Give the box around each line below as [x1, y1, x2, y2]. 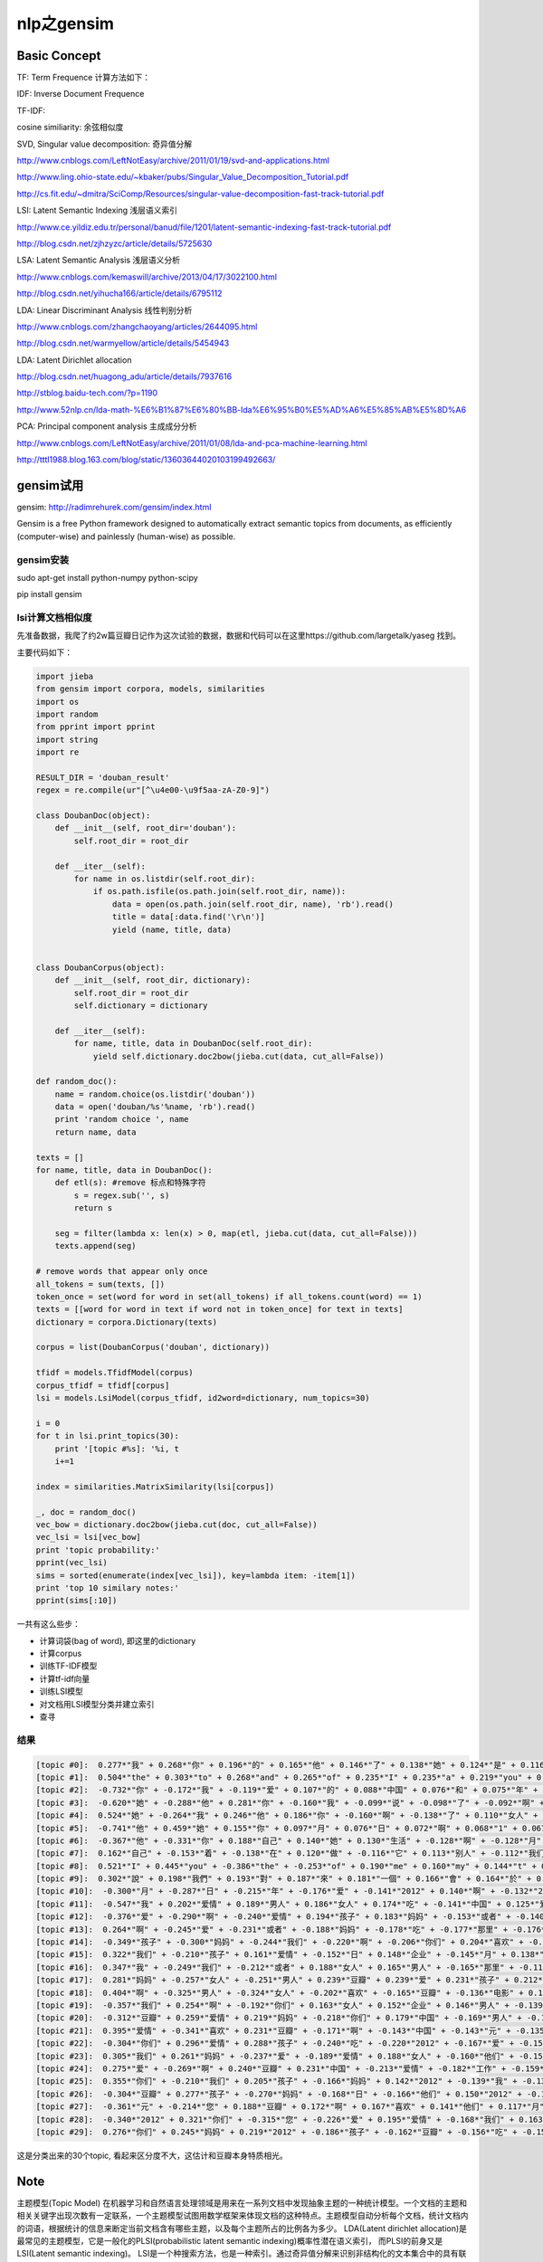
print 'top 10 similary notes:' [35, 1582, 180, 1592]
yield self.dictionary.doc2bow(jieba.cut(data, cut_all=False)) [92, 1050, 385, 1061]
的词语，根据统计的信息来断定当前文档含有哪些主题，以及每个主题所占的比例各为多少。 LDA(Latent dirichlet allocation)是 [16, 2222, 468, 2234]
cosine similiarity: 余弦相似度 [16, 122, 124, 133]
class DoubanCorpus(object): [35, 962, 166, 973]
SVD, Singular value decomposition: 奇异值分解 [16, 138, 193, 149]
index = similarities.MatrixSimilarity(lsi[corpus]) [35, 1481, 275, 1492]
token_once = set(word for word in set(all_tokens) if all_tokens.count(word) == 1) [35, 1291, 423, 1302]
